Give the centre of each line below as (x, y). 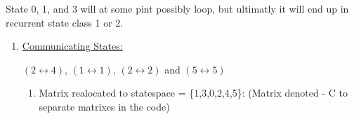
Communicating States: (72, 46)
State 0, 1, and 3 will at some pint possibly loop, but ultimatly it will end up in (177, 8)
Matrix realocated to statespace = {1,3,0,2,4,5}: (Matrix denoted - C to (193, 93)
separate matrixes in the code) (104, 106)
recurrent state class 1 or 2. (65, 22)
